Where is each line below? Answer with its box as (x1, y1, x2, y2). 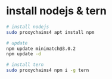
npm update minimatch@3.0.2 (6, 46, 76, 52)
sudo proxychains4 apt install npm (6, 29, 95, 35)
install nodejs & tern (6, 4, 107, 18)
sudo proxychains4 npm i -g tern (6, 67, 89, 74)
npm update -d (6, 51, 42, 57)
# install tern (6, 62, 44, 68)
